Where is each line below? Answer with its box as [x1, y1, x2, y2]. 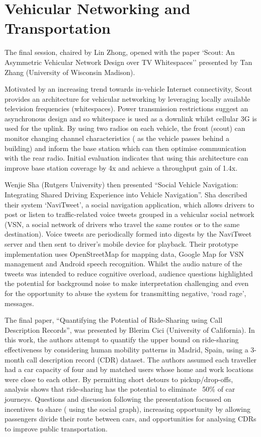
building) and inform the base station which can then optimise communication [5, 142, 246, 153]
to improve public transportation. [5, 423, 108, 433]
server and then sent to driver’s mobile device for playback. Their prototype [5, 239, 238, 249]
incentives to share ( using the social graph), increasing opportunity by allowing [5, 403, 251, 414]
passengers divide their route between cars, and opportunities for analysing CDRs [5, 413, 256, 424]
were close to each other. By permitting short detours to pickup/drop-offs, [5, 374, 233, 384]
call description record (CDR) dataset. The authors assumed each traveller [26, 354, 257, 365]
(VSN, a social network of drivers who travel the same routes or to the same [5, 218, 240, 229]
